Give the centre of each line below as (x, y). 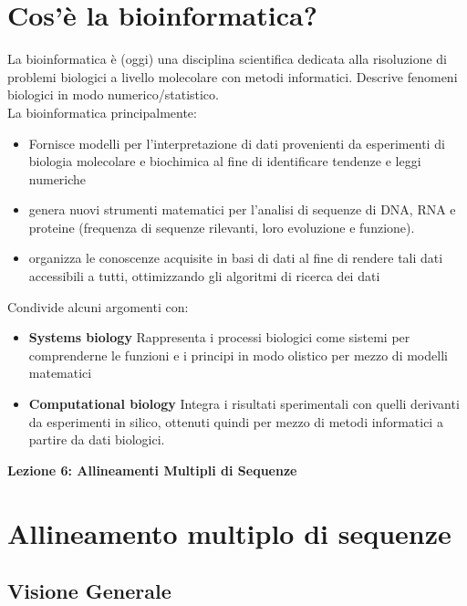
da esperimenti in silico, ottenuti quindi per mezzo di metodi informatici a (236, 421)
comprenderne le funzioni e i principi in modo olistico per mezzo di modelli (238, 355)
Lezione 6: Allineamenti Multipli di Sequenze (152, 470)
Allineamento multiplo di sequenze (229, 533)
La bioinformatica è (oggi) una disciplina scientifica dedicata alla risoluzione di (227, 59)
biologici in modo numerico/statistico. (113, 94)
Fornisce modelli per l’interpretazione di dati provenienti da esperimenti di (237, 143)
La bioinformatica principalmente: (102, 112)
